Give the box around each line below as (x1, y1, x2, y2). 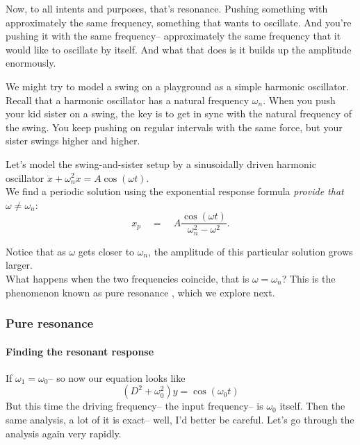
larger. (6, 258, 33, 272)
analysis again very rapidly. (6, 426, 122, 440)
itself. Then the (279, 398, 345, 413)
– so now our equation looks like (48, 370, 186, 385)
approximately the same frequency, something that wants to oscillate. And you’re (6, 15, 352, 29)
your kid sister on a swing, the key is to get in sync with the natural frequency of (6, 106, 352, 121)
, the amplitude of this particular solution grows (148, 244, 353, 258)
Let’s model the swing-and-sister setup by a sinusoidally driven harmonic (6, 156, 316, 171)
